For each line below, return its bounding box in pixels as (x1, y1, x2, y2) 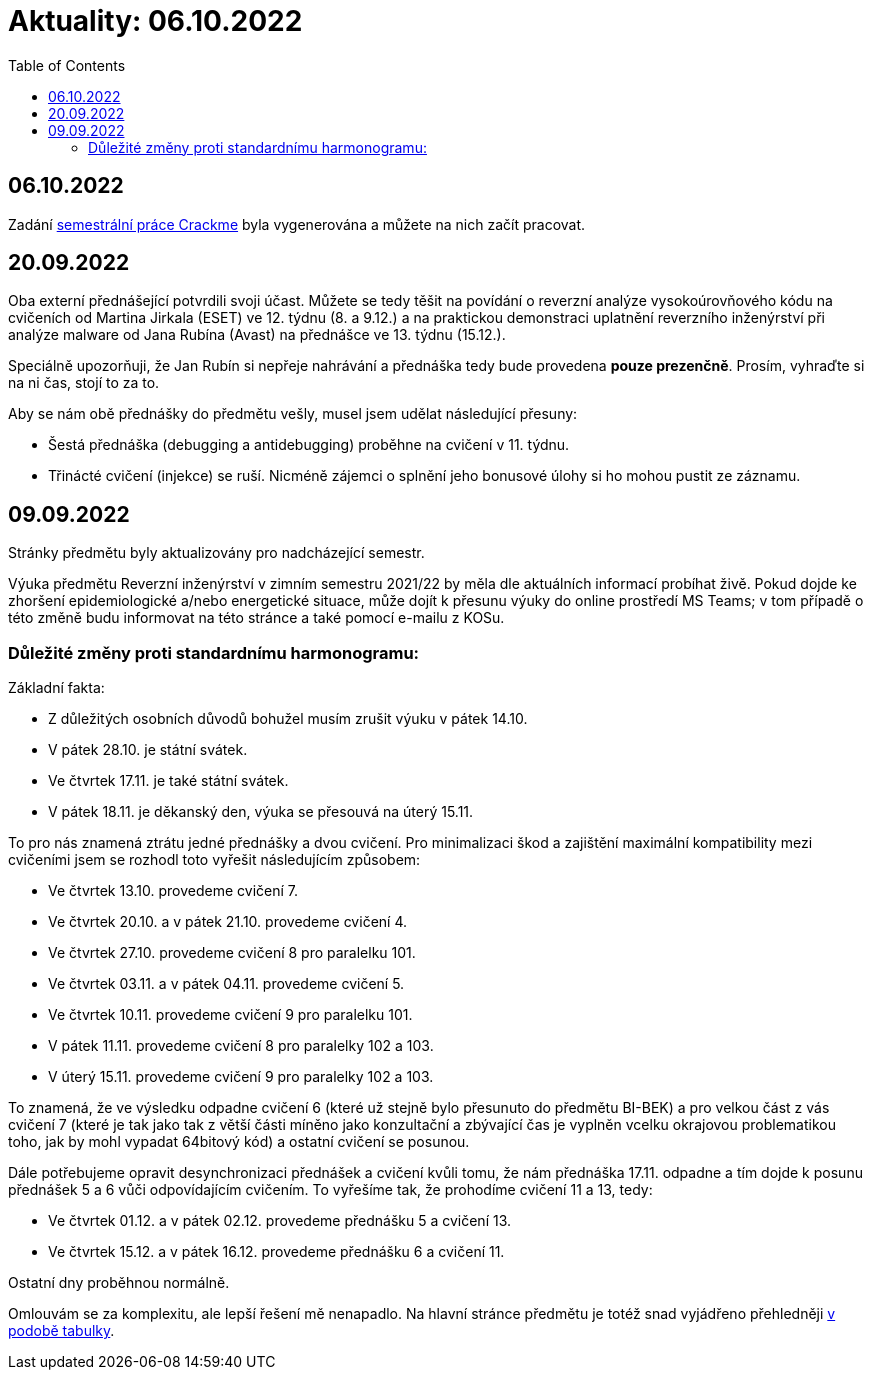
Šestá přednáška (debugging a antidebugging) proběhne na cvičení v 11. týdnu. (48, 436, 570, 454)
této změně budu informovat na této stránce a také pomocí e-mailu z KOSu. (8, 609, 505, 627)
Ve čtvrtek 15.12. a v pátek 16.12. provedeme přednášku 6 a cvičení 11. (48, 1243, 505, 1261)
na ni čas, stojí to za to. (8, 374, 160, 392)
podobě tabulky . (8, 1322, 115, 1340)
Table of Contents (8, 56, 126, 74)
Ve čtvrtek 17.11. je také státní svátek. (48, 772, 289, 790)
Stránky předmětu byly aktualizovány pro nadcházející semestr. (8, 544, 425, 562)
